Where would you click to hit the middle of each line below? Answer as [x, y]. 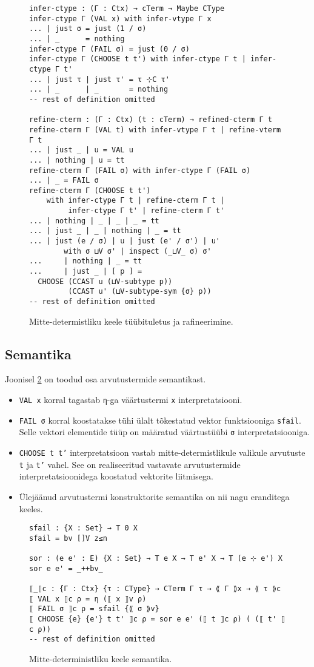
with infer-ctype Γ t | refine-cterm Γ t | [135, 201]
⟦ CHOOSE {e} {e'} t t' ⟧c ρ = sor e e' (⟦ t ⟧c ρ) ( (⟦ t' [153, 619]
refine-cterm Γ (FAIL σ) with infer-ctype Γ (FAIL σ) [140, 170]
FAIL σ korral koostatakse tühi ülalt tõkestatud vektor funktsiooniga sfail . [160, 420]
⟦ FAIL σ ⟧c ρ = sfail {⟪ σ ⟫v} [94, 609]
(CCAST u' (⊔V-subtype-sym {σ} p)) [140, 292]
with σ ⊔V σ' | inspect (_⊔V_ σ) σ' [138, 251]
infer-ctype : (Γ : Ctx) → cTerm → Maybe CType [127, 8]
